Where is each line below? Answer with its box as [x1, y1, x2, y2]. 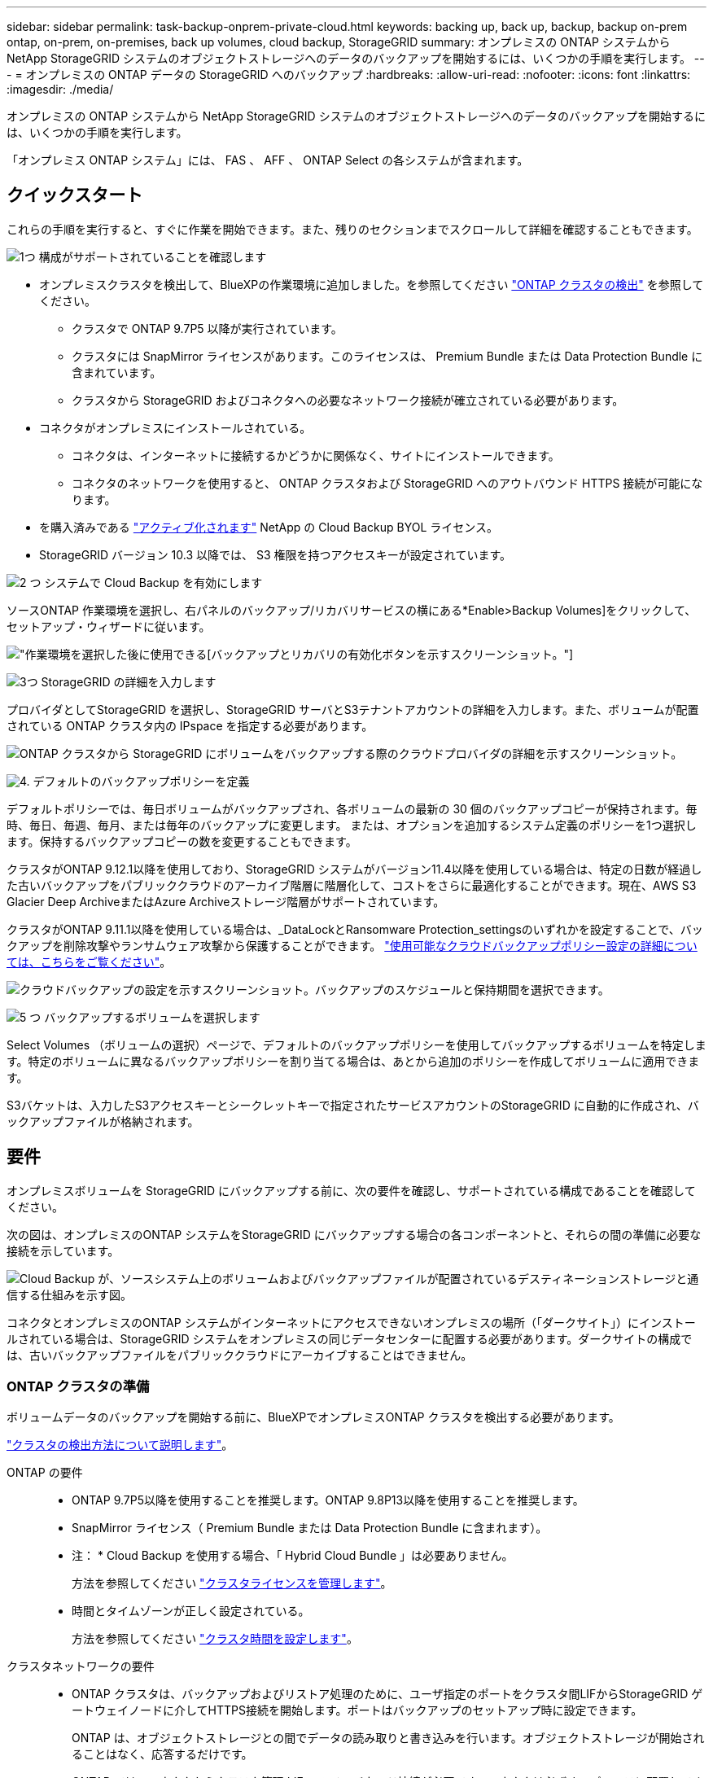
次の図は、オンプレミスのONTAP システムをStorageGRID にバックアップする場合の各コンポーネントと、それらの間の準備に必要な [7, 1227, 702, 1242]
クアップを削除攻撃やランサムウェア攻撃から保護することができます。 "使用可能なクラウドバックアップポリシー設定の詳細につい [7, 938, 698, 952]
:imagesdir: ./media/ [7, 82, 114, 96]
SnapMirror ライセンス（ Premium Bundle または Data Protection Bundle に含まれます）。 [72, 1521, 548, 1535]
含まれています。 [72, 365, 162, 379]
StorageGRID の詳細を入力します [41, 674, 217, 689]
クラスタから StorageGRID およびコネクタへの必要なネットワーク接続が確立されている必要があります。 [72, 392, 624, 407]
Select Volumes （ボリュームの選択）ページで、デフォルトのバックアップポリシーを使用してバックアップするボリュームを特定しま [7, 1037, 706, 1052]
